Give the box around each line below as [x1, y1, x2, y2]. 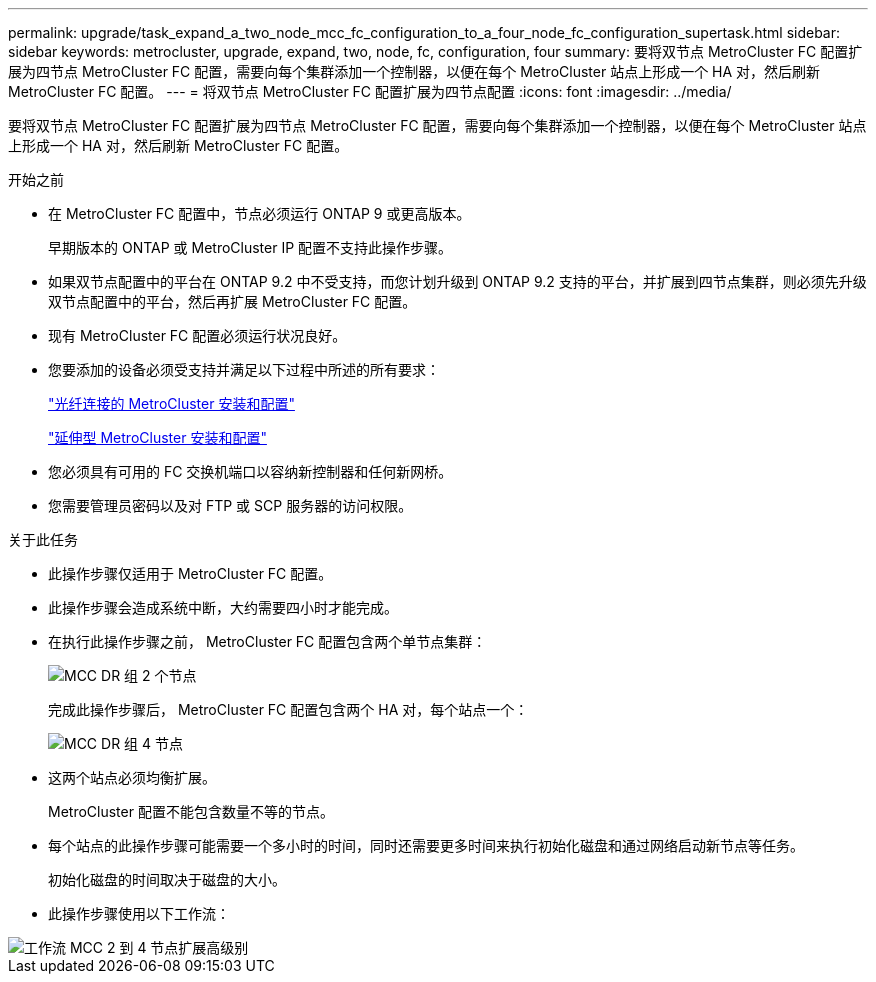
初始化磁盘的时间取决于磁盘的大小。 [48, 871, 286, 888]
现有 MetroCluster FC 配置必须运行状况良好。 [48, 327, 347, 344]
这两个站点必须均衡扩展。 [48, 769, 216, 786]
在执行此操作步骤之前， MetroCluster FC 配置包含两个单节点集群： [48, 633, 487, 650]
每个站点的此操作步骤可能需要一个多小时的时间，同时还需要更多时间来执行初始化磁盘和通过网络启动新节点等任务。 [48, 837, 804, 854]
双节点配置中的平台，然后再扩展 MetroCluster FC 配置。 [48, 293, 417, 310]
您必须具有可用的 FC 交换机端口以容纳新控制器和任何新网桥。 [48, 463, 453, 480]
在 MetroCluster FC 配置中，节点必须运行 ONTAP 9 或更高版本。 [48, 205, 471, 222]
